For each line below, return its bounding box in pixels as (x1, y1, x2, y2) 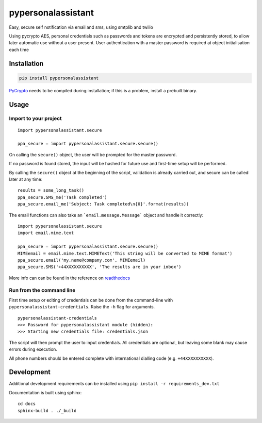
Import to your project (9, 115, 62, 122)
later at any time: (9, 176, 43, 182)
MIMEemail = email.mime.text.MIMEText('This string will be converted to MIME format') (17, 251, 233, 256)
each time (9, 47, 29, 52)
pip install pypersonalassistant (19, 75, 99, 81)
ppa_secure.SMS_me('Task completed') (17, 194, 108, 200)
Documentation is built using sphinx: (9, 389, 82, 395)
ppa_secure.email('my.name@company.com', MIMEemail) (17, 257, 146, 263)
